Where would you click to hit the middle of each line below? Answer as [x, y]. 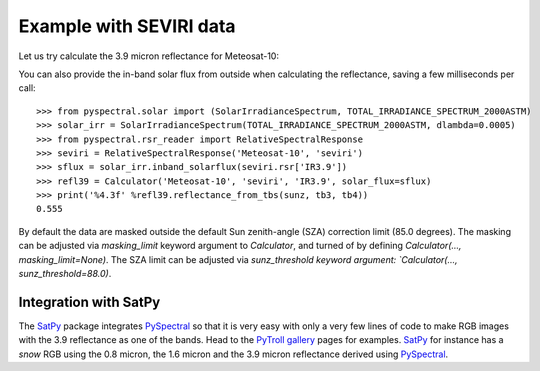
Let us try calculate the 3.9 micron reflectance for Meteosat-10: [149, 56]
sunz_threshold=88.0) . [65, 274]
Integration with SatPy [89, 301]
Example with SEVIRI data [127, 26]
